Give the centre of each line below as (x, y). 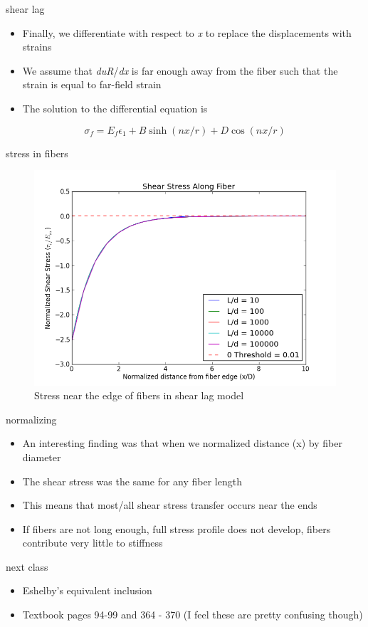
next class (27, 566)
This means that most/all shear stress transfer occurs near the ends (170, 505)
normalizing (31, 419)
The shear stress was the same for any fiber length (132, 481)
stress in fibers (37, 153)
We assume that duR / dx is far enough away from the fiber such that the (180, 70)
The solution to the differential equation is (115, 108)
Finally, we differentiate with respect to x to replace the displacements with (187, 32)
